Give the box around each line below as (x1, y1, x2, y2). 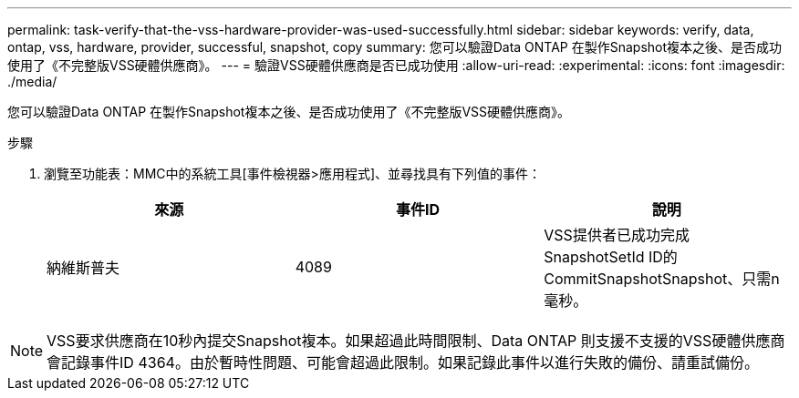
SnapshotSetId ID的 (544, 248, 678, 266)
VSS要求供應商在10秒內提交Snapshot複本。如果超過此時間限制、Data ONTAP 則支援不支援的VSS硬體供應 (47, 332, 771, 350)
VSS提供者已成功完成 (544, 226, 690, 244)
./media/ (7, 74, 57, 89)
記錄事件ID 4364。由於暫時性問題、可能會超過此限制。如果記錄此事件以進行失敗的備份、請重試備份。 (61, 353, 759, 372)
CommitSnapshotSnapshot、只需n (544, 270, 780, 288)
